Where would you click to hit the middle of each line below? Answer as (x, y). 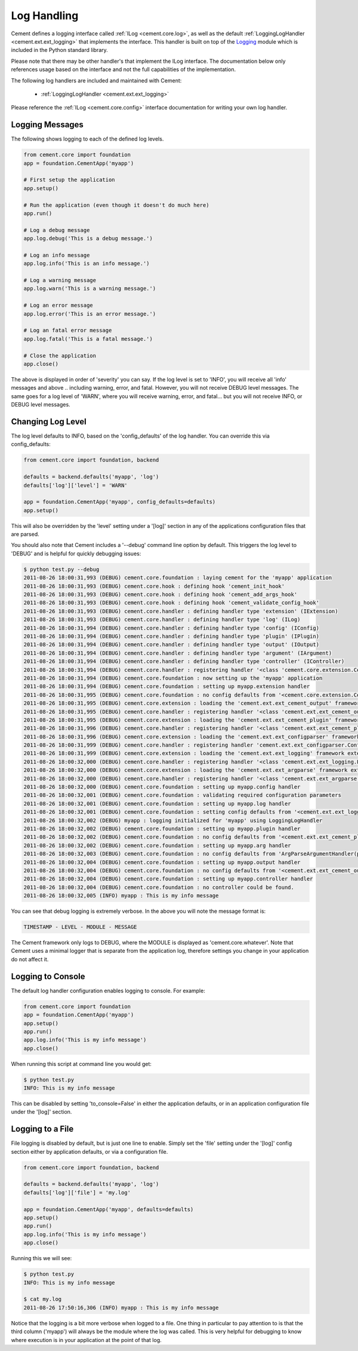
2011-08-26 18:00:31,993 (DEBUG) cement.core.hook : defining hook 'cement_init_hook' (154, 586)
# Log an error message (58, 305)
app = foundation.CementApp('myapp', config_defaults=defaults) (120, 502)
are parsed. (25, 534)
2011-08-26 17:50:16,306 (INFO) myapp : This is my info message (121, 1307)
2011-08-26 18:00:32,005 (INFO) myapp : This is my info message (121, 896)
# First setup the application (70, 180)
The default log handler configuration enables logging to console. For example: (108, 991)
